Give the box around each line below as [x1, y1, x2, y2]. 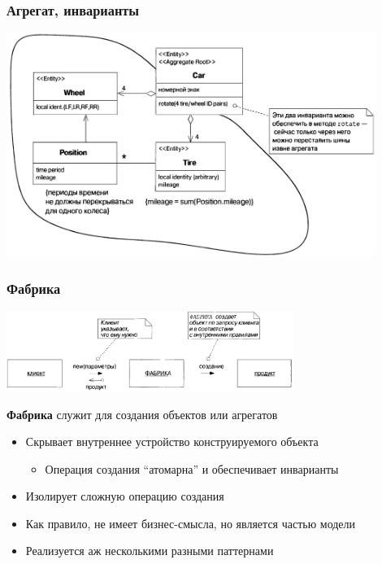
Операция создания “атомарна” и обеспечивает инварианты [45, 460, 339, 477]
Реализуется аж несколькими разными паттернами [25, 542, 274, 559]
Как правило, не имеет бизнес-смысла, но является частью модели [25, 514, 356, 531]
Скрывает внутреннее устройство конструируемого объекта [25, 433, 319, 450]
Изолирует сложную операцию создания [25, 487, 224, 505]
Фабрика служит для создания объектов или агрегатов [7, 405, 278, 422]
